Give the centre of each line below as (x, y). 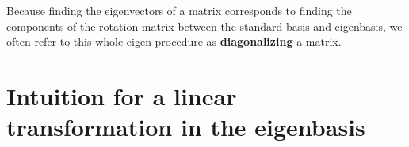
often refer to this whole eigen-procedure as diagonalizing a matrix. (174, 41)
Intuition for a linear (122, 95)
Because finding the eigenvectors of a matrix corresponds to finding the (179, 10)
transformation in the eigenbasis (186, 127)
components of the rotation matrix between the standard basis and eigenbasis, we (204, 26)
